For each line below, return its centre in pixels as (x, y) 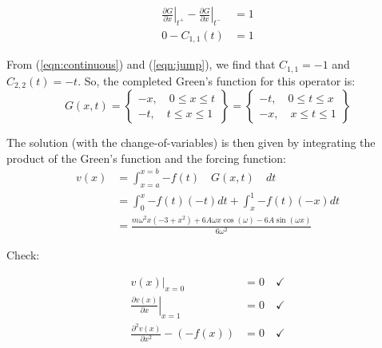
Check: (23, 255)
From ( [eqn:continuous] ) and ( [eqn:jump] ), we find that (141, 64)
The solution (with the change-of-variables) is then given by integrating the (191, 142)
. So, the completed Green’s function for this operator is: (217, 80)
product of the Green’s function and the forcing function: (146, 158)
